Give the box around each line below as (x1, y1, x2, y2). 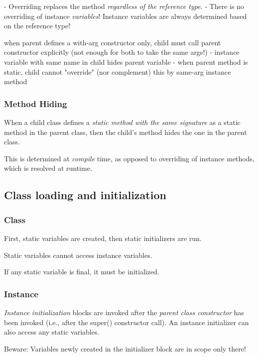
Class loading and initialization (4, 187, 166, 203)
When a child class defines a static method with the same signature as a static (4, 117, 241, 127)
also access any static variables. (4, 327, 100, 337)
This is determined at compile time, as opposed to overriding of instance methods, (4, 153, 255, 163)
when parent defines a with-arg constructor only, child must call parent (4, 37, 221, 47)
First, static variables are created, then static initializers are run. (4, 233, 202, 243)
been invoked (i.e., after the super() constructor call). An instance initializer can (4, 317, 249, 327)
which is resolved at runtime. (4, 163, 92, 173)
